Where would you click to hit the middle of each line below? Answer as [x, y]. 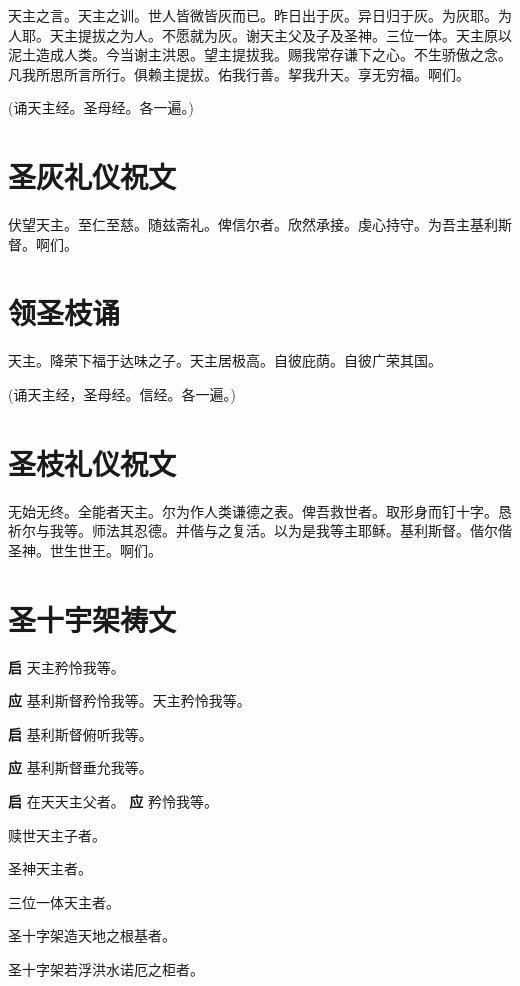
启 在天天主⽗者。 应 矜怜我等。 [113, 801]
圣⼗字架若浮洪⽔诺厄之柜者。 [106, 968]
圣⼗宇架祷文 [92, 618]
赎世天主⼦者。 [57, 834]
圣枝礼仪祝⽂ [92, 462]
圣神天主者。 [50, 868]
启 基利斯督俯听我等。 [80, 733]
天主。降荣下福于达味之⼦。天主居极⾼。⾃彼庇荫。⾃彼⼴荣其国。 [225, 360]
